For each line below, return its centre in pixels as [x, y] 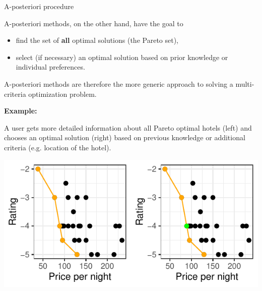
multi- [245, 83]
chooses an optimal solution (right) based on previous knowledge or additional [125, 137]
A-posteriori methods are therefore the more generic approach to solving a [119, 83]
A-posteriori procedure [39, 6]
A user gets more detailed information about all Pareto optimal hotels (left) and [128, 127]
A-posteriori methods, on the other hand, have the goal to [94, 23]
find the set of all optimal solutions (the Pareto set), [97, 40]
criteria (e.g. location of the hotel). [58, 147]
